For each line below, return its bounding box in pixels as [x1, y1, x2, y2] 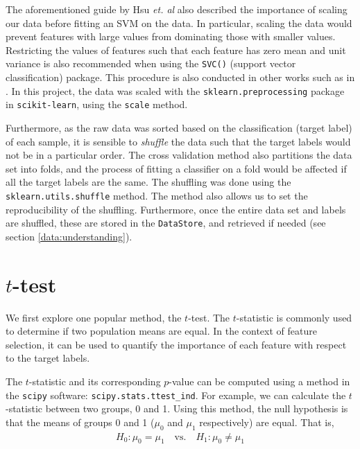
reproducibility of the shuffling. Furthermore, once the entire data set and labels [6, 202, 346, 216]
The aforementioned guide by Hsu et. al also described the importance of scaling [6, 2, 348, 16]
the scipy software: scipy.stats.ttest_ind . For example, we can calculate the [6, 387, 346, 402]
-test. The [188, 310, 230, 324]
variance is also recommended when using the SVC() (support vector [6, 56, 296, 71]
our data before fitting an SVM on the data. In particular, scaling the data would [6, 15, 352, 30]
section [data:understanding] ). [6, 229, 132, 243]
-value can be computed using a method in [169, 373, 350, 388]
